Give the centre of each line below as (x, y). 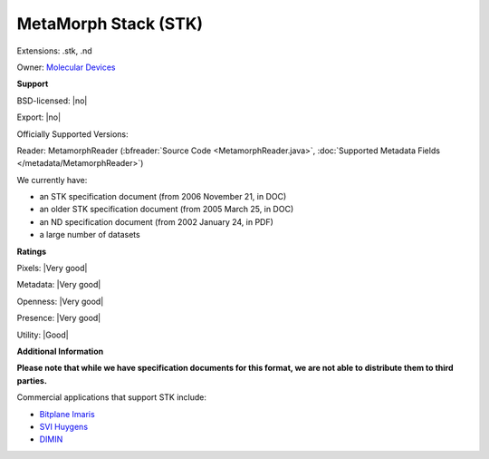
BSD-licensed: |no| (52, 101)
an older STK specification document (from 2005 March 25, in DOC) (167, 210)
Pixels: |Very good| (52, 269)
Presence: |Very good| (59, 318)
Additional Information (60, 351)
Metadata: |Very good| (59, 285)
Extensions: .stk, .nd (54, 51)
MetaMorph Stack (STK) (110, 24)
